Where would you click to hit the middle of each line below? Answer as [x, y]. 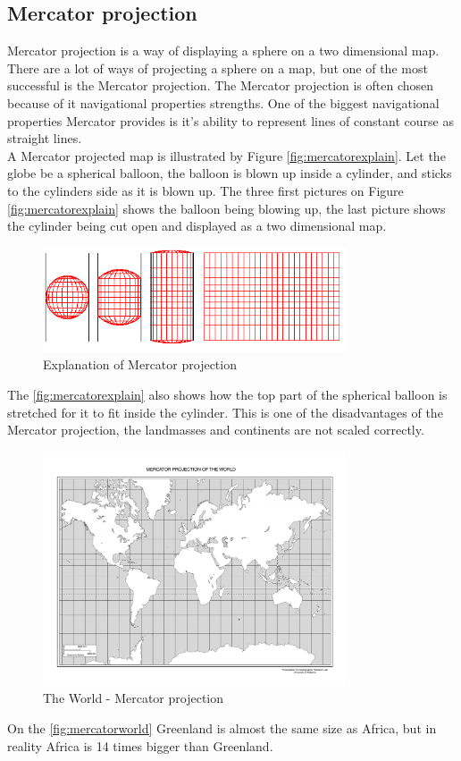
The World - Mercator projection [134, 698]
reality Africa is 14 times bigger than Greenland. [140, 745]
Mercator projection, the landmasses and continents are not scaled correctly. [216, 430]
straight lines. [45, 138]
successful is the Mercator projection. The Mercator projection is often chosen [221, 85]
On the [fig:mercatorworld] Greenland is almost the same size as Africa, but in [222, 728]
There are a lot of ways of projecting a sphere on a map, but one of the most [218, 68]
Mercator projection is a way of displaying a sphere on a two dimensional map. [223, 51]
